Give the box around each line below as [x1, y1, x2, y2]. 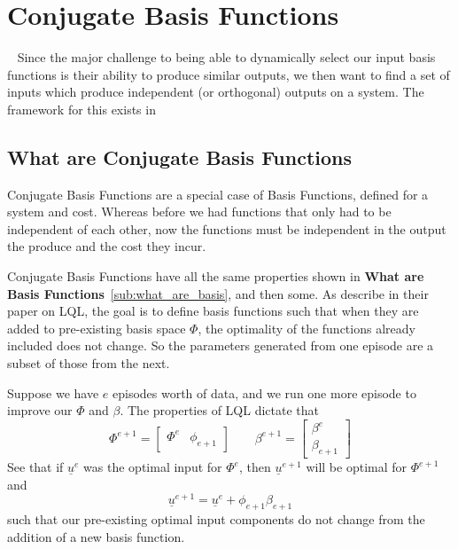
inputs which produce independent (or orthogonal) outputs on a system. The [7, 82, 424, 101]
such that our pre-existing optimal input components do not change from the [7, 510, 425, 529]
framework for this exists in [7, 99, 156, 118]
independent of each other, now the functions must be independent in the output [7, 219, 446, 238]
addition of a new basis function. [7, 527, 185, 545]
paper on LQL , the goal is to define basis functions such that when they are [7, 302, 419, 320]
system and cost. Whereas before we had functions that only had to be [7, 202, 392, 221]
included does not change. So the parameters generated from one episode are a [7, 336, 434, 355]
